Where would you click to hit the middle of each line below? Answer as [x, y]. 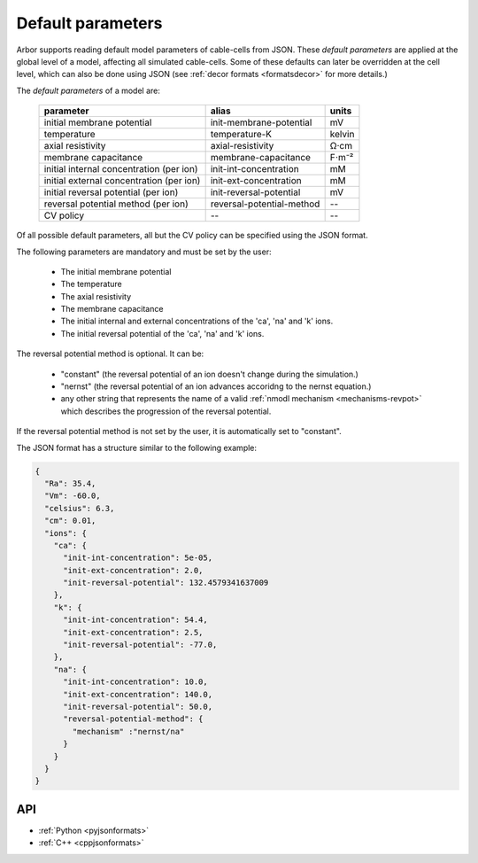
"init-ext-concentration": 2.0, [133, 570]
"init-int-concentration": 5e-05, [138, 558]
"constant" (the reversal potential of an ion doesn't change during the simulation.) [209, 374]
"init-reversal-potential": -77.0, [140, 645]
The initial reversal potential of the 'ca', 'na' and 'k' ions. [162, 333]
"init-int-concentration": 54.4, [135, 620]
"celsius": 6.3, [80, 508]
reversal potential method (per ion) [116, 204]
